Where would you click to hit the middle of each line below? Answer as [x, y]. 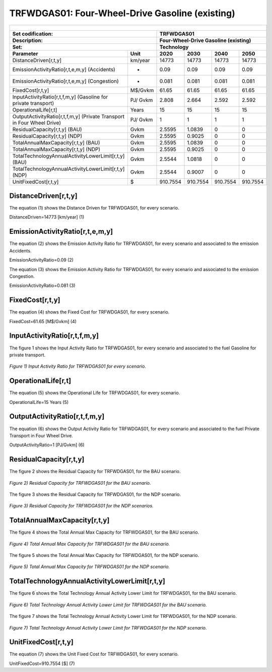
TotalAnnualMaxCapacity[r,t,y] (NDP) [56, 149]
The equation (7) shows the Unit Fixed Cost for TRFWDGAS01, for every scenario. [94, 654]
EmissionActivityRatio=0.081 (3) [42, 286]
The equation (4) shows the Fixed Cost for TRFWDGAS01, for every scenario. [89, 312]
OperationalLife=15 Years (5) [39, 402]
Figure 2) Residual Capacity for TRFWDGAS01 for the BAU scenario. [80, 483]
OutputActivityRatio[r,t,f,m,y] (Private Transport [68, 116]
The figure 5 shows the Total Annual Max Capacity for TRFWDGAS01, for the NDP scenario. [104, 555]
